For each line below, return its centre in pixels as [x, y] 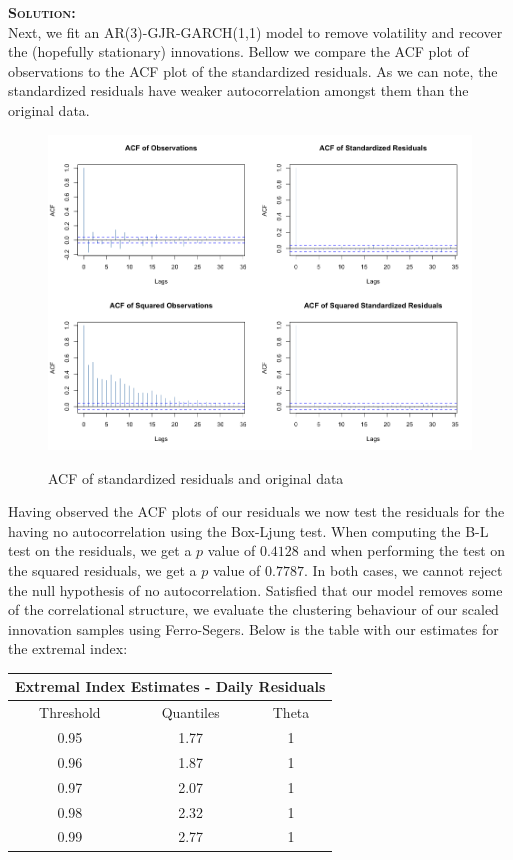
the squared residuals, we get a [102, 569]
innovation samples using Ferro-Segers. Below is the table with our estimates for [253, 628]
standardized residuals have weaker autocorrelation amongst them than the [238, 90]
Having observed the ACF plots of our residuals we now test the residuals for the [256, 511]
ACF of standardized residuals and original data [196, 477]
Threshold [70, 712]
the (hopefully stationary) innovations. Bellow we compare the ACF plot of [238, 51]
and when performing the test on [404, 550]
